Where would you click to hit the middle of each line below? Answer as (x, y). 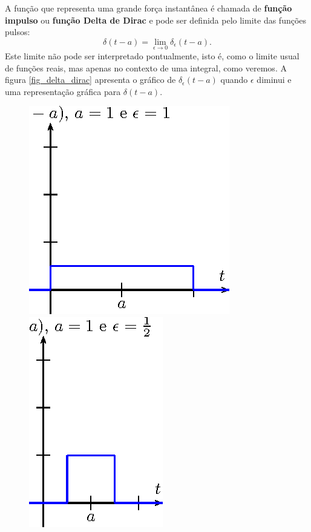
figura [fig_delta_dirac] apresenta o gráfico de (90, 80)
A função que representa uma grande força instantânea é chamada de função (149, 8)
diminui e (274, 80)
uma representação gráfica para (63, 91)
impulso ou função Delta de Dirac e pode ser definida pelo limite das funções (156, 20)
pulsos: (18, 32)
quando (234, 80)
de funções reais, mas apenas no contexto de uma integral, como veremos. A (146, 67)
